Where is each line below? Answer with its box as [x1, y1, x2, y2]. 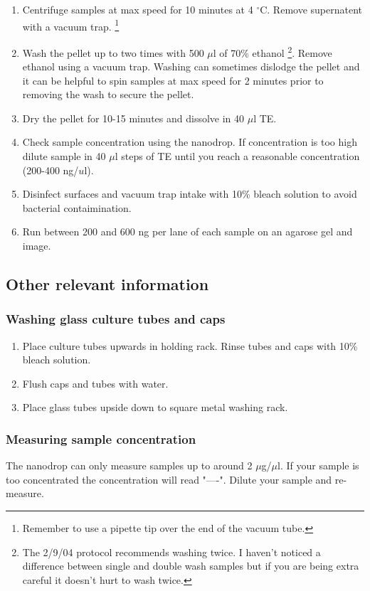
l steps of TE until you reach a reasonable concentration [115, 149, 360, 164]
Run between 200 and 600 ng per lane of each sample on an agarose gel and [22, 224, 353, 239]
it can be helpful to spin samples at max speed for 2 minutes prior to [22, 73, 324, 87]
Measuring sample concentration [6, 430, 196, 447]
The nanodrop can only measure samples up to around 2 [6, 458, 253, 473]
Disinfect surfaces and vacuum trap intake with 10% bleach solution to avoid [22, 186, 357, 201]
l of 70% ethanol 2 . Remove [213, 43, 332, 60]
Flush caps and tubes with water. [22, 376, 169, 390]
